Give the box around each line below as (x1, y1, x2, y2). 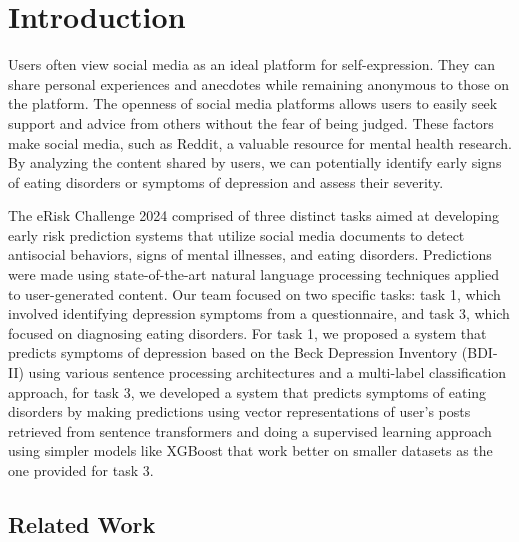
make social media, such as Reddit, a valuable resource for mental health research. (8, 132, 512, 153)
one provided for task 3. (8, 460, 154, 480)
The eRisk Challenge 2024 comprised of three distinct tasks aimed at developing (8, 205, 500, 226)
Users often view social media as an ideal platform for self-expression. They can (8, 54, 496, 75)
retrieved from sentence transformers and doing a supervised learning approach (8, 420, 492, 441)
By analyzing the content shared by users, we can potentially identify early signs (8, 152, 502, 173)
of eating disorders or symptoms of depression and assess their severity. (8, 171, 444, 192)
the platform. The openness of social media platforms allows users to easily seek (8, 93, 498, 114)
